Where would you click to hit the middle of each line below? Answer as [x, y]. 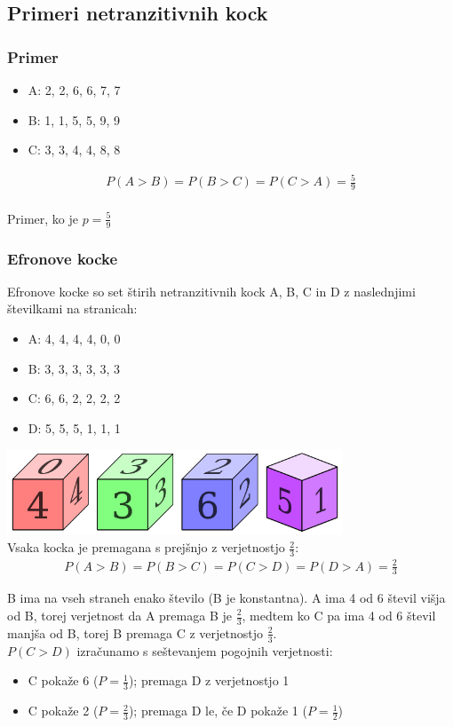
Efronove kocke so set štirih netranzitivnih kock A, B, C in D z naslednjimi [211, 291]
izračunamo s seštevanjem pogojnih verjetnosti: [205, 650]
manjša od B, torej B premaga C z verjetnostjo [135, 632]
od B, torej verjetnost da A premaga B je [119, 615]
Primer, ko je [43, 218]
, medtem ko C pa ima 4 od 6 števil [339, 615]
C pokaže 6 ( [63, 680]
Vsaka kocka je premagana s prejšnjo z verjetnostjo [146, 547]
